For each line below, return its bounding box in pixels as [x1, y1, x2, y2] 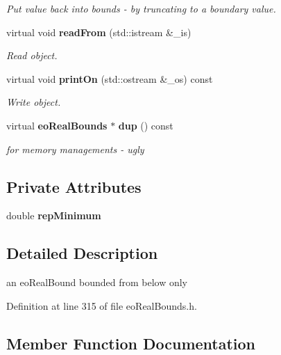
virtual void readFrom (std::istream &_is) [6, 24, 191, 39]
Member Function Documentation [6, 332, 256, 354]
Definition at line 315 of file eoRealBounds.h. [6, 298, 197, 313]
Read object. [6, 48, 58, 63]
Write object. [6, 95, 61, 109]
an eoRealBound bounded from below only [6, 275, 188, 290]
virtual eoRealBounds [6, 118, 108, 132]
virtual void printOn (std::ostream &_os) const [6, 71, 213, 86]
